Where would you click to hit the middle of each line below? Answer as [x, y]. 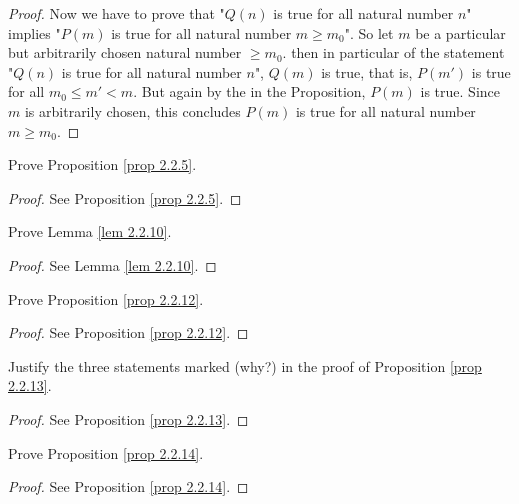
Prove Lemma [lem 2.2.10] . [90, 231]
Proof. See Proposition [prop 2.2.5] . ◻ [125, 197]
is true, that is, [367, 71]
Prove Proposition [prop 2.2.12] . [106, 298]
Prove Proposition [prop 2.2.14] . [106, 452]
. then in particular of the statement [393, 52]
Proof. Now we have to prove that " [116, 13]
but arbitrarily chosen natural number [125, 52]
